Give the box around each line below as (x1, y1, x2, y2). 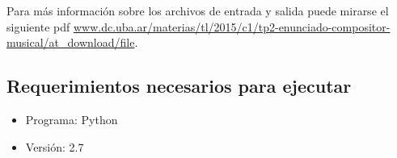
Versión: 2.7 (25, 138, 84, 155)
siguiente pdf (6, 18, 70, 35)
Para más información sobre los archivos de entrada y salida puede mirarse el (6, 2, 389, 19)
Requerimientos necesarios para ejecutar (6, 73, 352, 98)
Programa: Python (25, 110, 118, 127)
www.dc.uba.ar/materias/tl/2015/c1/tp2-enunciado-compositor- (73, 18, 391, 35)
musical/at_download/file (6, 34, 135, 51)
